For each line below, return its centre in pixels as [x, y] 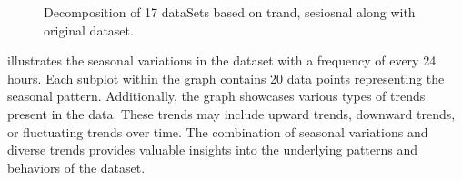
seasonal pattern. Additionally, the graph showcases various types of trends [216, 96]
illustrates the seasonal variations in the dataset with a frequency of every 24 [222, 60]
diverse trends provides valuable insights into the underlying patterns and [213, 150]
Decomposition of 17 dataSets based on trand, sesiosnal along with [230, 12]
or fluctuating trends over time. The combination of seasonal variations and [218, 131]
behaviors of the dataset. [76, 167]
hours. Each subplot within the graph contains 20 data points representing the [226, 78]
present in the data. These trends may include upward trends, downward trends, [231, 113]
